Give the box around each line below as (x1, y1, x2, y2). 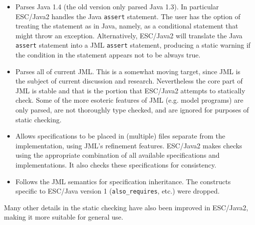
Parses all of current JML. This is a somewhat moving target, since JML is (15, 66, 241, 76)
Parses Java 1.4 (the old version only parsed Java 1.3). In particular (15, 1, 219, 11)
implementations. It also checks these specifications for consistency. (15, 160, 216, 170)
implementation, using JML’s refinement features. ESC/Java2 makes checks (15, 140, 242, 150)
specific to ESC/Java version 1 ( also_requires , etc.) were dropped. (15, 186, 220, 196)
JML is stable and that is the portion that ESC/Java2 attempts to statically (15, 85, 245, 95)
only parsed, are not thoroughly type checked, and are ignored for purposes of (15, 105, 249, 115)
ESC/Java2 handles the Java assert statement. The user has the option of (15, 11, 240, 21)
